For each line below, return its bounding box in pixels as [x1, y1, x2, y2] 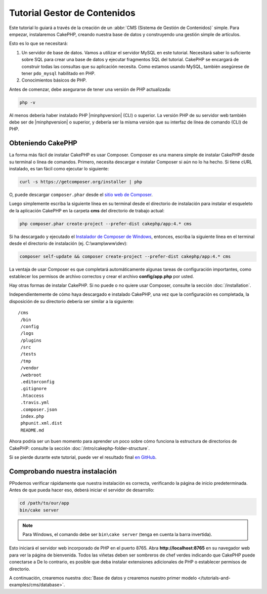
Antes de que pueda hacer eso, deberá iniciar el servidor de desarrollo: [9, 487, 155, 493]
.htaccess [20, 393, 44, 398]
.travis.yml [20, 400, 49, 405]
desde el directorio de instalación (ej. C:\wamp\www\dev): [9, 240, 128, 246]
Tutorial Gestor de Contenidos [9, 7, 135, 18]
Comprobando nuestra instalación [9, 467, 117, 475]
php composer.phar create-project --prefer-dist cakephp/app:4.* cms [19, 221, 192, 227]
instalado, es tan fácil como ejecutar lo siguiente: [9, 166, 109, 172]
